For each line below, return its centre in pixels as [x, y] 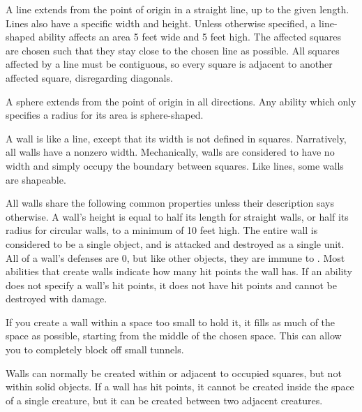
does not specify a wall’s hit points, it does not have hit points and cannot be [171, 285]
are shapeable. [36, 179]
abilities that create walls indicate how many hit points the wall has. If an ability [179, 271]
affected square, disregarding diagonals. [89, 77]
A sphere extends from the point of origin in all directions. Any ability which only [181, 101]
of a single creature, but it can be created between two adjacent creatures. [164, 400]
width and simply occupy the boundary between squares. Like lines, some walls [175, 165]
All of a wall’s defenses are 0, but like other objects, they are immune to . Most [175, 257]
